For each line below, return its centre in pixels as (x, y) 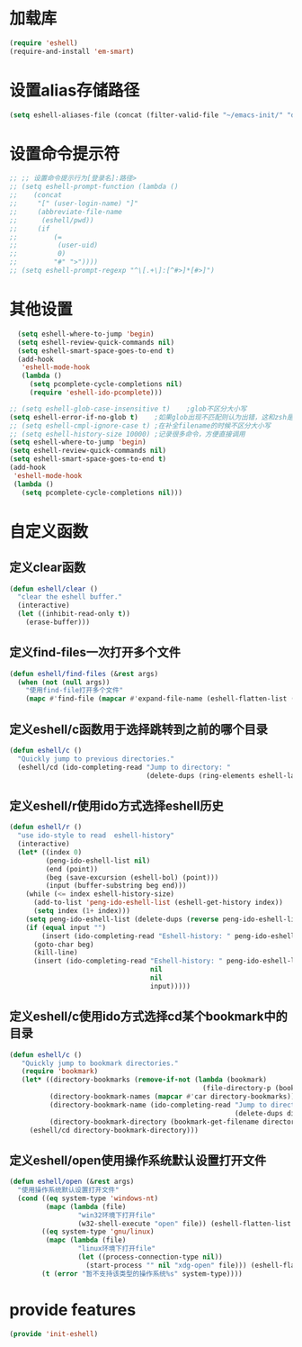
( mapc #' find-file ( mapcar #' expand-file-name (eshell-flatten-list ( (160, 699)
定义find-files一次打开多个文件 (95, 652)
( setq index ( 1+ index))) (81, 911)
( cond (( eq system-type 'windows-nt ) (88, 1198)
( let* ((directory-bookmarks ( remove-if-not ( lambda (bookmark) (144, 1080)
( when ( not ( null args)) (64, 682)
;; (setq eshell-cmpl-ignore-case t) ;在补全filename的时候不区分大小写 (140, 425)
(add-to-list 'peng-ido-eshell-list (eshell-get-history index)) (158, 903)
